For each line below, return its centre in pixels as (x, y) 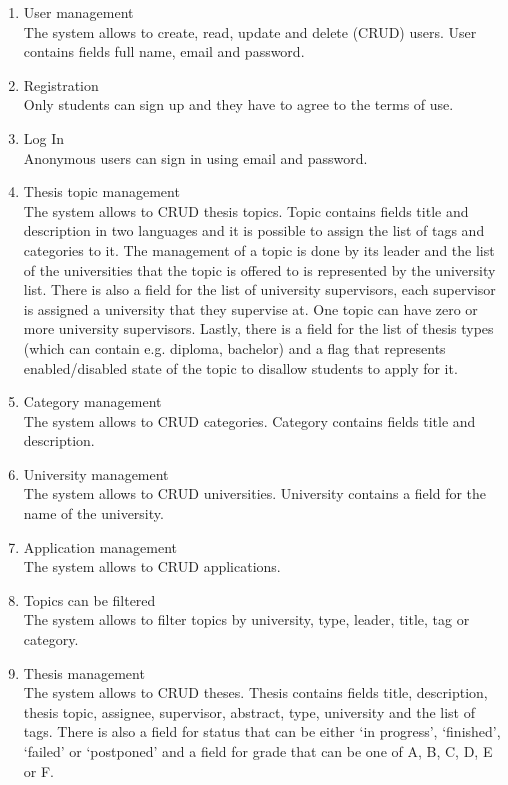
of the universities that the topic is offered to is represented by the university (259, 269)
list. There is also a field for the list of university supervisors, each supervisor (259, 289)
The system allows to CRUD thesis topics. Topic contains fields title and (246, 210)
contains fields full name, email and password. (164, 51)
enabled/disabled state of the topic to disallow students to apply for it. (240, 367)
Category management (92, 401)
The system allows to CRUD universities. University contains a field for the (255, 493)
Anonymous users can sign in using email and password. (195, 157)
